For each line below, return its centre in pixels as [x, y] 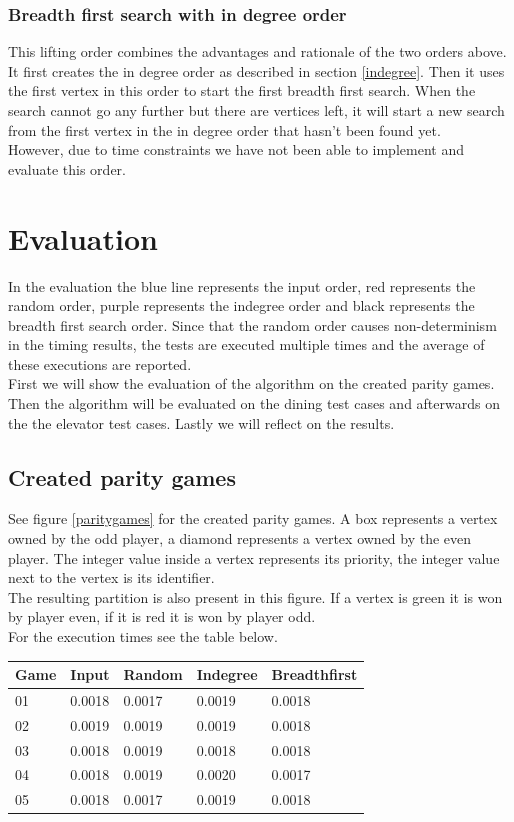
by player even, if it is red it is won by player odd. [162, 616]
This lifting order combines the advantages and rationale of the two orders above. [257, 51]
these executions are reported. [100, 363]
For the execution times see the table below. [143, 636]
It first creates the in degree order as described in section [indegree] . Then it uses [256, 70]
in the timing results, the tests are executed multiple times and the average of [246, 344]
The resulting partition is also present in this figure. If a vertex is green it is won [255, 596]
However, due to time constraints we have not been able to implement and [236, 149]
